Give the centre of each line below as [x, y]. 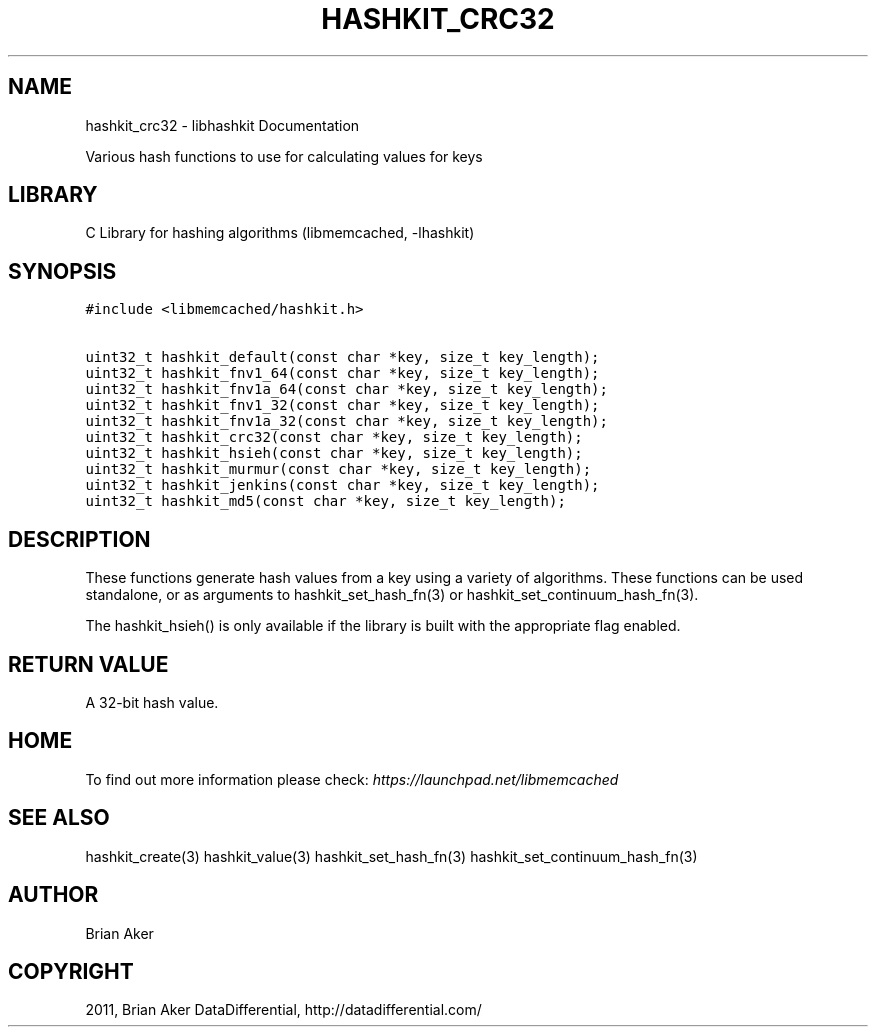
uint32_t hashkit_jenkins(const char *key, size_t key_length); [342, 485]
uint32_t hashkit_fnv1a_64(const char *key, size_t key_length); [346, 389]
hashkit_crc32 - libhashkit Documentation [222, 125]
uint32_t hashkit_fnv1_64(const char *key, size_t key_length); [342, 373]
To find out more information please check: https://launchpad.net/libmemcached [352, 779]
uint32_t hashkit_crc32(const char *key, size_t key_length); [334, 437]
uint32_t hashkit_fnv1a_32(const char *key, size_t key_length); [346, 421]
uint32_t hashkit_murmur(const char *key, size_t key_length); [338, 469]
